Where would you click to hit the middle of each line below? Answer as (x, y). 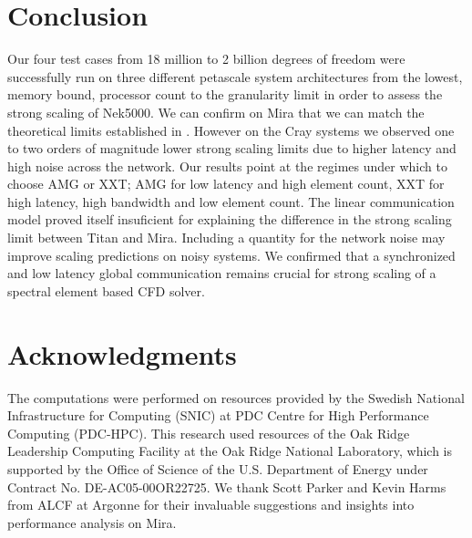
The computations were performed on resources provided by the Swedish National (236, 397)
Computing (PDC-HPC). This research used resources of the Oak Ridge (209, 433)
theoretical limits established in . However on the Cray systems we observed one (231, 130)
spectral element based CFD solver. (106, 290)
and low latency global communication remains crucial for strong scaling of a (222, 273)
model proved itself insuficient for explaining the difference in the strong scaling (230, 219)
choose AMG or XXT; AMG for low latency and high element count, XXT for (226, 184)
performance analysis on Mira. (92, 522)
